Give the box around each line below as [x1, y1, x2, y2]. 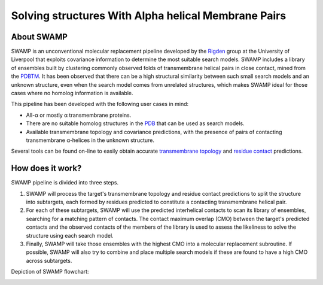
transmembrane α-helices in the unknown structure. [26, 137, 155, 144]
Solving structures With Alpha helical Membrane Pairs [11, 9, 287, 22]
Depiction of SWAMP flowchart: [11, 268, 89, 275]
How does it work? [11, 163, 82, 174]
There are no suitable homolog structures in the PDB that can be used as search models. [26, 120, 245, 127]
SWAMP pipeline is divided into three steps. [11, 179, 119, 186]
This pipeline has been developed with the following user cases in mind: [11, 101, 189, 108]
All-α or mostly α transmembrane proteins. [26, 111, 132, 119]
